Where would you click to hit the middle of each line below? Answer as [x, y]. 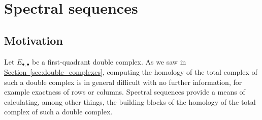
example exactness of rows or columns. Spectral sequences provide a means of [125, 92]
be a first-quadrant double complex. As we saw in [109, 61]
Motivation [34, 40]
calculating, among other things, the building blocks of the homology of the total [130, 101]
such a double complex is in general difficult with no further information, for [123, 82]
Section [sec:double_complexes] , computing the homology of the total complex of [131, 72]
